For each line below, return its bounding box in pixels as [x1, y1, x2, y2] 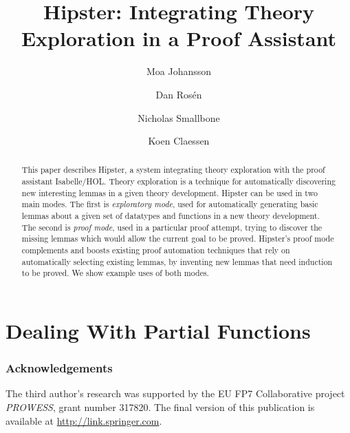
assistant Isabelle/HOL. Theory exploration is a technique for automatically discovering [21, 176, 336, 187]
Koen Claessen [148, 134, 210, 148]
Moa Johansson [146, 64, 212, 78]
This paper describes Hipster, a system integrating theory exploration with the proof [21, 164, 325, 176]
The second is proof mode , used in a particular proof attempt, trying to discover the [21, 221, 322, 233]
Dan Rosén [155, 87, 202, 101]
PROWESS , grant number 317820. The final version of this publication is [6, 400, 315, 414]
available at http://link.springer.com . [6, 413, 162, 427]
